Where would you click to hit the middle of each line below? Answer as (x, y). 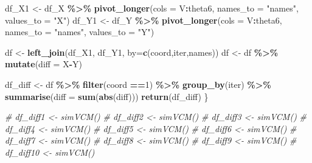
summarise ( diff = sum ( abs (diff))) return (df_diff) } (107, 96)
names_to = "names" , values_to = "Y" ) (80, 32)
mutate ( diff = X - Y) (43, 64)
